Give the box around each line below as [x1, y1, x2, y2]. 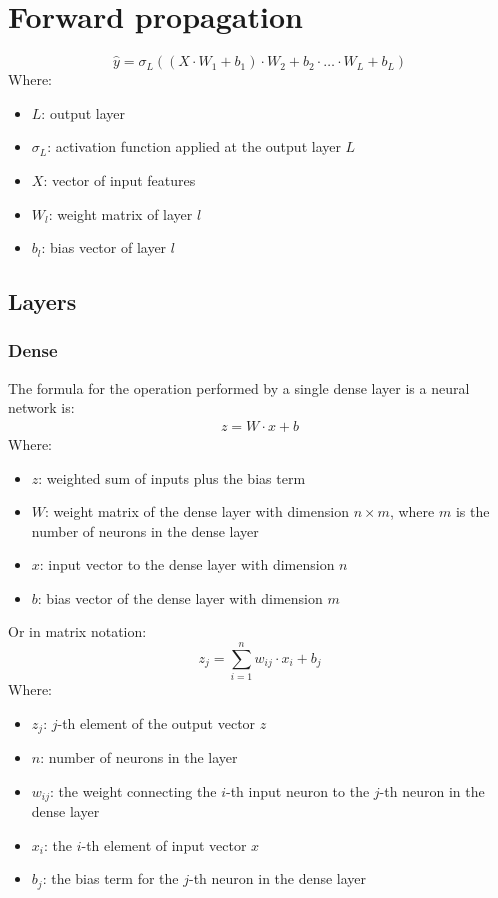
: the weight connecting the [50, 780, 217, 801]
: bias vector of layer [41, 237, 167, 258]
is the [455, 501, 490, 522]
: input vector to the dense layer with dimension [39, 554, 335, 575]
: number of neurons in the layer [40, 747, 238, 768]
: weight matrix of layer [48, 203, 193, 224]
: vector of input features [43, 169, 196, 190]
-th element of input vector [81, 834, 247, 855]
